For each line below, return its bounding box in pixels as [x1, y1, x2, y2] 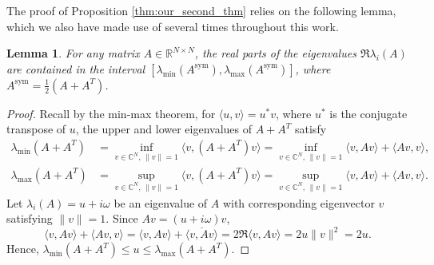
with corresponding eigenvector [222, 194, 375, 211]
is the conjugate [329, 105, 408, 121]
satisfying [6, 210, 53, 227]
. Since [106, 210, 138, 227]
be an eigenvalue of [113, 194, 208, 211]
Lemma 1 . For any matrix [6, 45, 140, 61]
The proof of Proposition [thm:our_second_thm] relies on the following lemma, [6, 2, 396, 18]
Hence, [6, 240, 39, 257]
